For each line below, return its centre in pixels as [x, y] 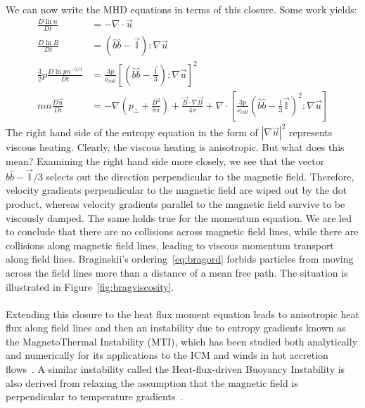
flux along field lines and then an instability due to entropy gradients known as [176, 328]
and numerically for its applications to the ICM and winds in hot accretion [167, 355]
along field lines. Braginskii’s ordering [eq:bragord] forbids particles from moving [180, 259]
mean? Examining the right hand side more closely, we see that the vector [165, 160]
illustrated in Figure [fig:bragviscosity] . [90, 286]
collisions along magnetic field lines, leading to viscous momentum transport [170, 245]
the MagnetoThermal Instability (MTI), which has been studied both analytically [182, 341]
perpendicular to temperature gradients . [95, 396]
